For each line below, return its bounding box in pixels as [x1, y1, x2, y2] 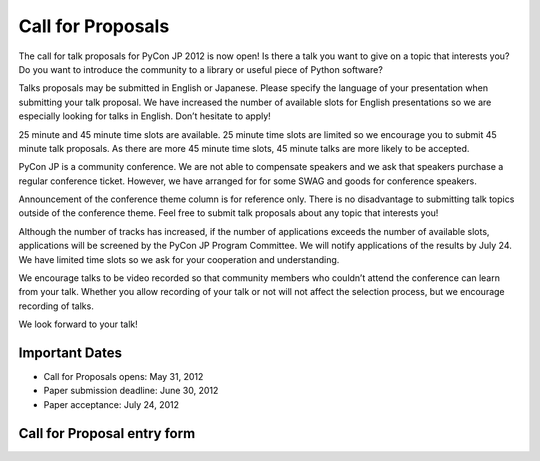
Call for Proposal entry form [18, 425, 196, 442]
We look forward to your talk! [18, 318, 139, 330]
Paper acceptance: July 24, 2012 [43, 398, 180, 410]
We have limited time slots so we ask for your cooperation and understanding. [18, 253, 340, 265]
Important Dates [18, 345, 122, 361]
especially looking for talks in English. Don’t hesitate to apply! [18, 110, 272, 122]
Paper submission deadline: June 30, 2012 [43, 385, 219, 397]
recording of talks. [18, 300, 94, 312]
